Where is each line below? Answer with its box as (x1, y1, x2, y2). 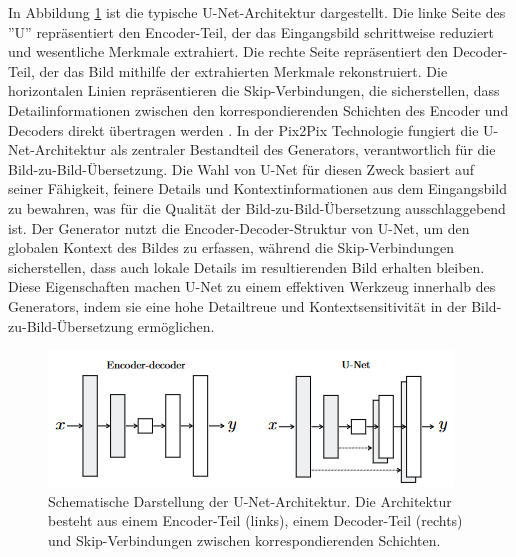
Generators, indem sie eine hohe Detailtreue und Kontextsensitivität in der (8, 295, 467, 316)
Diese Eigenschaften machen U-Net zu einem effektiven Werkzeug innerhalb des (8, 276, 496, 297)
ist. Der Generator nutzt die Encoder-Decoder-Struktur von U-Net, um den (8, 217, 470, 238)
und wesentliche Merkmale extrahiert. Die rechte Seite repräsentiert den (8, 41, 449, 62)
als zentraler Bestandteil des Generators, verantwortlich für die (110, 139, 496, 160)
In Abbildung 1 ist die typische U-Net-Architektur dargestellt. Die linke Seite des (8, 2, 506, 22)
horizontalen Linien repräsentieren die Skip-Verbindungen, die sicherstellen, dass (8, 80, 500, 101)
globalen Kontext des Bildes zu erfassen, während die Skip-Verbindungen (8, 237, 454, 258)
